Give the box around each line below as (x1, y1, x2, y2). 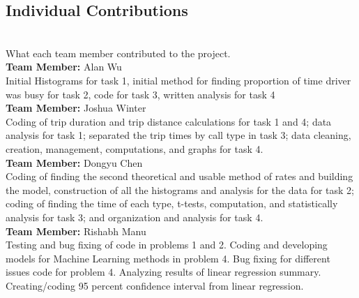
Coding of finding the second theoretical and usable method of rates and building (6, 169, 353, 184)
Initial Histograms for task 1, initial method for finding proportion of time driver (6, 73, 351, 87)
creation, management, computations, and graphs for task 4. (6, 141, 263, 156)
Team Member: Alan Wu (6, 59, 122, 74)
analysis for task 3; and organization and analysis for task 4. (6, 209, 263, 224)
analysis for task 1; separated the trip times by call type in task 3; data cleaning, (6, 128, 351, 142)
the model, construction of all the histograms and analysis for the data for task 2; (6, 182, 354, 197)
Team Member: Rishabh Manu (6, 223, 146, 238)
